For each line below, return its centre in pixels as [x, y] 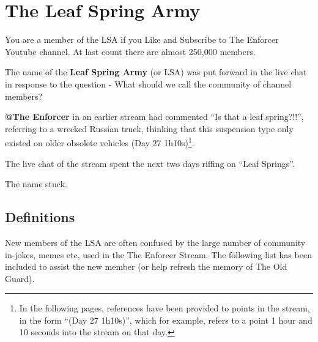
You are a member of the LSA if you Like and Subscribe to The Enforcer [142, 39]
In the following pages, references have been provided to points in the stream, [165, 308]
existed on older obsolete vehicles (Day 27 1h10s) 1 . [100, 142]
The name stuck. [36, 184]
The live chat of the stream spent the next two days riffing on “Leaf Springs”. [150, 163]
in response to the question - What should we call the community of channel [148, 84]
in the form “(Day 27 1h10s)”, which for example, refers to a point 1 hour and [166, 320]
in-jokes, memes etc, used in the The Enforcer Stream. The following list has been [158, 254]
